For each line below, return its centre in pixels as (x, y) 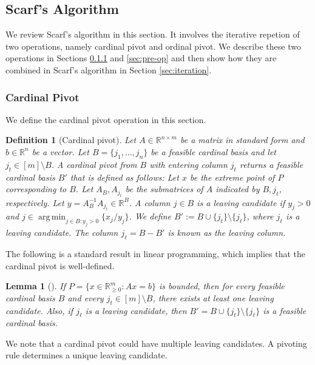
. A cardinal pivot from (94, 164)
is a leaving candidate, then (136, 310)
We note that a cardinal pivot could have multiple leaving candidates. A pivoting (156, 343)
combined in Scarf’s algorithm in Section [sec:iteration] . (109, 69)
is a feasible (285, 310)
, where (260, 216)
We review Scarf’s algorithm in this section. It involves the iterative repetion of (153, 34)
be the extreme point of (232, 177)
